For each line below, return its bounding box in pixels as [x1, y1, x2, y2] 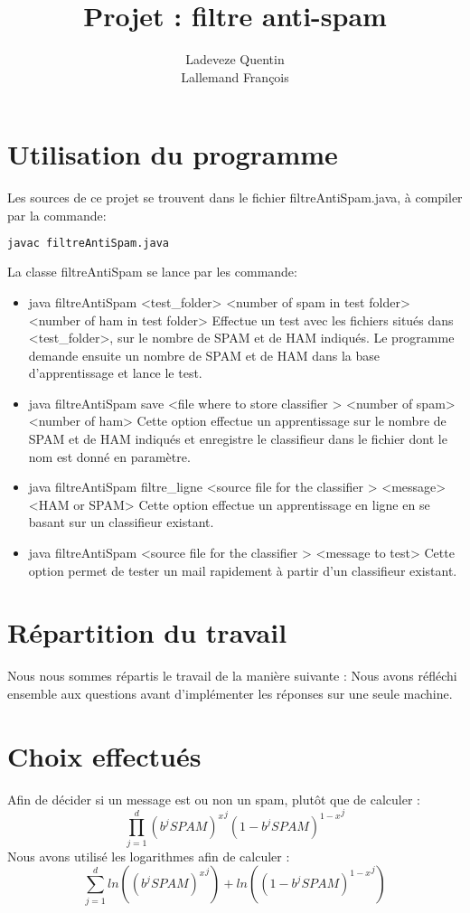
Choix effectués [7, 737, 202, 774]
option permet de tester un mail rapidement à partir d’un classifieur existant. [28, 560, 457, 579]
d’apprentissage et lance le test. [28, 363, 202, 382]
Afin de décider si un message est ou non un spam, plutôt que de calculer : [7, 789, 420, 808]
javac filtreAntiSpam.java [7, 237, 169, 250]
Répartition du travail [7, 614, 287, 651]
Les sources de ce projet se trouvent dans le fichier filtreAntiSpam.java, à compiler [7, 188, 463, 207]
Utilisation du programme [7, 136, 338, 173]
